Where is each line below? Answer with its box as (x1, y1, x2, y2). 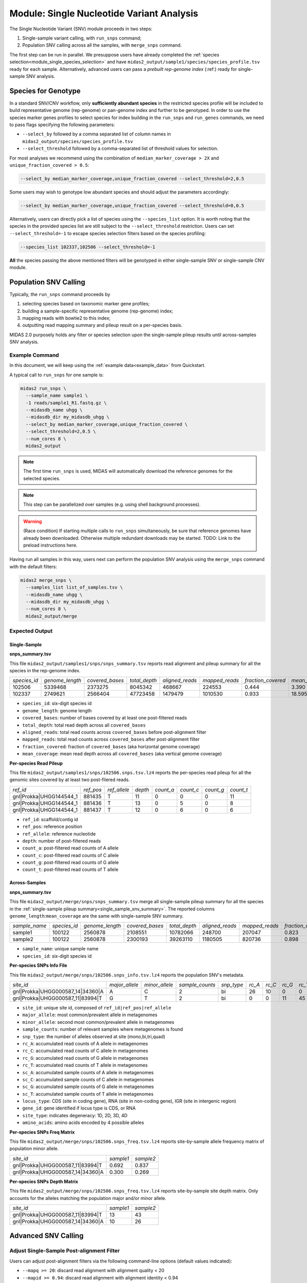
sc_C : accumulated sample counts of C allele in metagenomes (22, 1076, 154, 1082)
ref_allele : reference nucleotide (22, 830, 96, 837)
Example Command (9, 352, 59, 359)
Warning (23, 518, 42, 524)
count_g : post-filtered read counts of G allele (22, 860, 119, 866)
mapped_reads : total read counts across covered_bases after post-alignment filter (22, 736, 200, 743)
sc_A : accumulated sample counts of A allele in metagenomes (22, 1069, 154, 1075)
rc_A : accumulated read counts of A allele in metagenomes (22, 1040, 148, 1046)
